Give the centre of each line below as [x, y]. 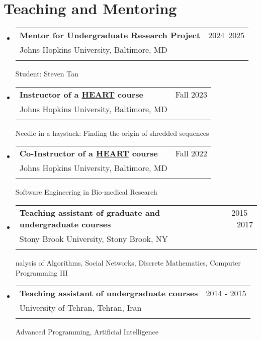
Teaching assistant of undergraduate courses [109, 293]
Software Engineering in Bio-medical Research [86, 192]
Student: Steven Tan [47, 74]
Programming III [41, 272]
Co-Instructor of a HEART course [89, 153]
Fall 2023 [191, 94]
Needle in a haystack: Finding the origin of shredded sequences [112, 133]
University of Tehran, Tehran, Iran [80, 308]
